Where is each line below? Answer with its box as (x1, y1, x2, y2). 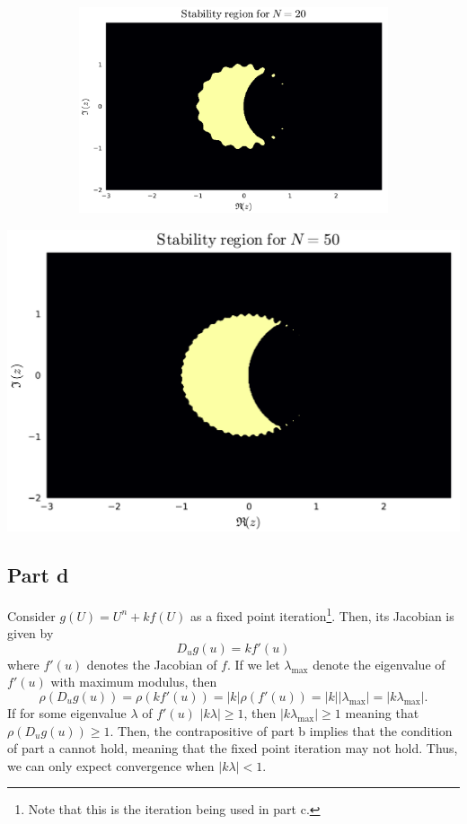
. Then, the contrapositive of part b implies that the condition (110, 721, 453, 740)
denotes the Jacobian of (86, 654, 217, 673)
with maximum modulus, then (50, 672, 217, 691)
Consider (7, 606, 56, 625)
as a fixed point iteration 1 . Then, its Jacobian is (190, 603, 454, 625)
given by (7, 624, 54, 643)
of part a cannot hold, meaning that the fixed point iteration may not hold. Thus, (7, 739, 458, 758)
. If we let (226, 654, 280, 673)
